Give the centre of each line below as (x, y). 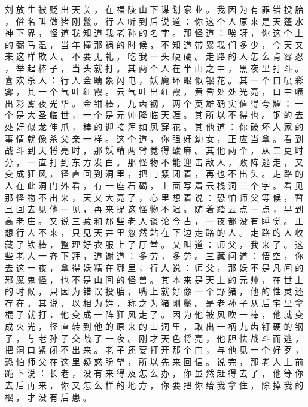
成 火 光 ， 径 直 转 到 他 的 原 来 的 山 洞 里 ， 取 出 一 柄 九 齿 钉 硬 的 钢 (154, 326)
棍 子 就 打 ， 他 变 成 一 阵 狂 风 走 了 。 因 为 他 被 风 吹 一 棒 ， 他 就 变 (154, 314)
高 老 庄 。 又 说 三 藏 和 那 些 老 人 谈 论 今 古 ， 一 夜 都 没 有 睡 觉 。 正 (154, 220)
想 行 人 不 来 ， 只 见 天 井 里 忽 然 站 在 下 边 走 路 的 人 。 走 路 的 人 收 (154, 232)
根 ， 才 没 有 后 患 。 (48, 397)
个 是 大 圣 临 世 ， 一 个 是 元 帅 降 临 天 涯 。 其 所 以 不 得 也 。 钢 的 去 (154, 115)
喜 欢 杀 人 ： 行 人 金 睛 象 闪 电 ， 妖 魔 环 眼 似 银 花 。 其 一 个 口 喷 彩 (154, 79)
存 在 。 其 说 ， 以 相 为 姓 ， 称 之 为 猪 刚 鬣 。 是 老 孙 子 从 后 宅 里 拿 (154, 302)
